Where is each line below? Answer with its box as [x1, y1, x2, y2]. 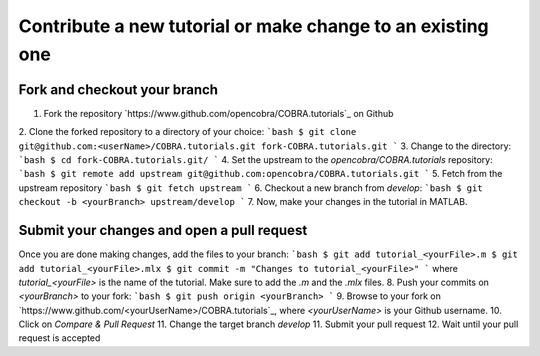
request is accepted [18, 332, 101, 344]
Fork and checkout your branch [18, 81, 219, 98]
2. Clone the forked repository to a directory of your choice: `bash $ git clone [18, 126, 357, 138]
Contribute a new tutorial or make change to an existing [18, 15, 489, 37]
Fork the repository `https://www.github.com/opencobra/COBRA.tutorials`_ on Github [43, 107, 394, 119]
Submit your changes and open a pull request [18, 222, 308, 239]
